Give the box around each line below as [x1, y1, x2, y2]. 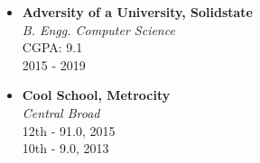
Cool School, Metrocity [22, 86, 171, 104]
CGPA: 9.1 [22, 38, 83, 57]
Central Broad [22, 103, 100, 122]
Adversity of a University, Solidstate [22, 3, 253, 21]
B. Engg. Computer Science [22, 20, 175, 39]
